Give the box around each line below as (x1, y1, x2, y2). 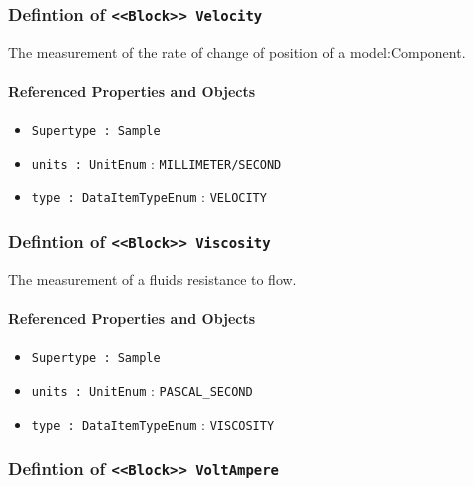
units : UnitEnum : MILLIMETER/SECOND (31, 152, 282, 173)
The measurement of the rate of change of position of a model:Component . (8, 41, 466, 62)
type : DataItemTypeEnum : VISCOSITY (31, 413, 275, 434)
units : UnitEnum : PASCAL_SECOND (31, 379, 253, 400)
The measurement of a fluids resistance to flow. (8, 268, 297, 289)
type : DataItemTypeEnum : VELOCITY (31, 186, 267, 207)
